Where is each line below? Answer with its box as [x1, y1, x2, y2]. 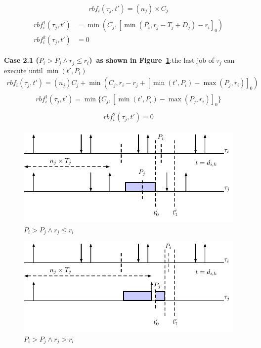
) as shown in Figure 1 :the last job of [89, 55, 215, 65]
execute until [4, 65, 43, 75]
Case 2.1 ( [4, 55, 39, 65]
